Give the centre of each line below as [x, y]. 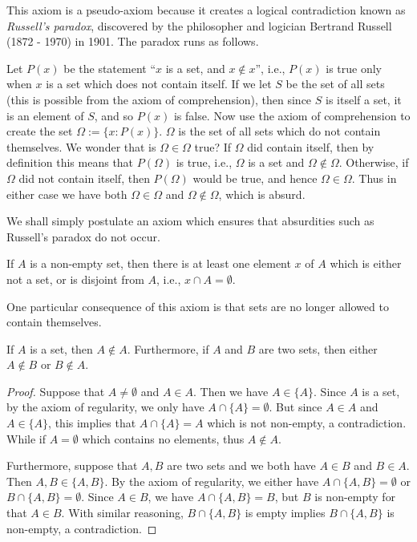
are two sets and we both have [241, 465]
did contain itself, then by [311, 146]
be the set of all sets [335, 84]
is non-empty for [355, 497]
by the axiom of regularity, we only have [105, 407]
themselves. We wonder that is [81, 146]
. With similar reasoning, [122, 513]
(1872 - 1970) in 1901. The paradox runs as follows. [133, 41]
